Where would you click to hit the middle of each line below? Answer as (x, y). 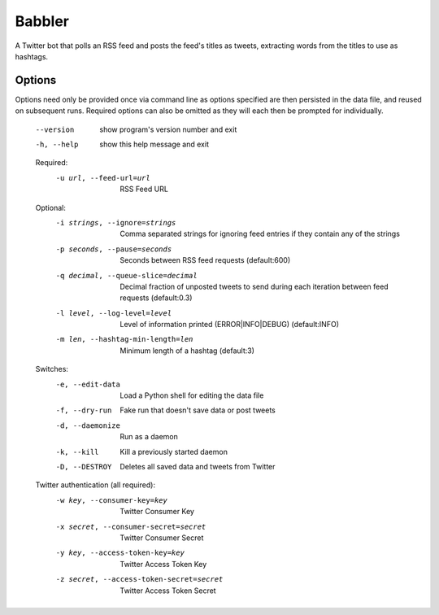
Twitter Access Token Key (163, 564)
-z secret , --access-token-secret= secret (139, 579)
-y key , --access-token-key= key (120, 553)
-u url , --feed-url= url (103, 178)
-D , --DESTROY (84, 467)
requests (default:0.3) (156, 298)
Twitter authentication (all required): (96, 485)
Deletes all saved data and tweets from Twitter (198, 467)
